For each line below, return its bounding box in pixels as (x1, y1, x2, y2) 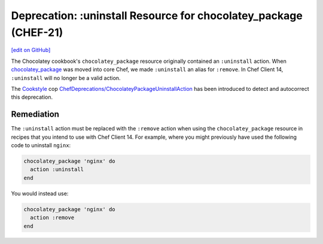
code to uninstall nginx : (11, 141, 71, 149)
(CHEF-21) (11, 26, 63, 39)
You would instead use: (11, 190, 69, 197)
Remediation (11, 109, 60, 120)
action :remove (30, 214, 75, 221)
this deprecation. (11, 93, 53, 101)
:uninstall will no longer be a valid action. (11, 74, 121, 81)
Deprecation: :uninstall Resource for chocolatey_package (11, 9, 303, 22)
